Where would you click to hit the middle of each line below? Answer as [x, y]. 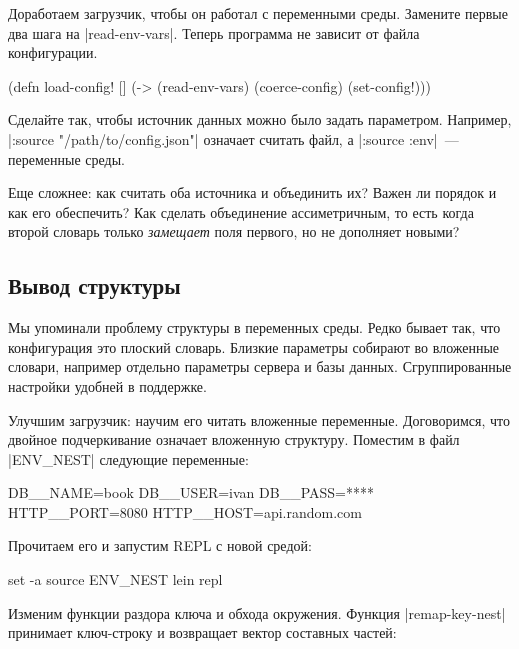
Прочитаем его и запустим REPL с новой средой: [160, 545]
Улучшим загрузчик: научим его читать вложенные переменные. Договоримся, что [259, 419]
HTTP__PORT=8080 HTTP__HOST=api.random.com [185, 511]
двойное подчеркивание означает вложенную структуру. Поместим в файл [234, 439]
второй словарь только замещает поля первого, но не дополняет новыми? [234, 231]
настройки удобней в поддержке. [107, 385]
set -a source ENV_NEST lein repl [115, 579]
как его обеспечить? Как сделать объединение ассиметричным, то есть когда [241, 211]
